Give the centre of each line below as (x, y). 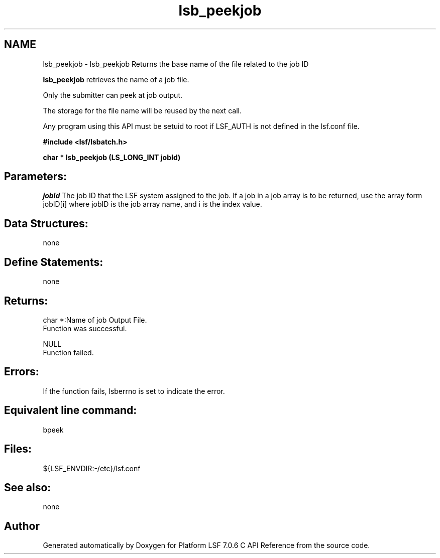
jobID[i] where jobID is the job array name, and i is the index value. (152, 204)
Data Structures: (46, 223)
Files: (18, 449)
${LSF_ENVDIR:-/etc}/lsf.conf (92, 468)
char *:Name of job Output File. (95, 320)
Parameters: (35, 177)
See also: (28, 487)
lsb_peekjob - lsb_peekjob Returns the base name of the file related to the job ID (176, 64)
